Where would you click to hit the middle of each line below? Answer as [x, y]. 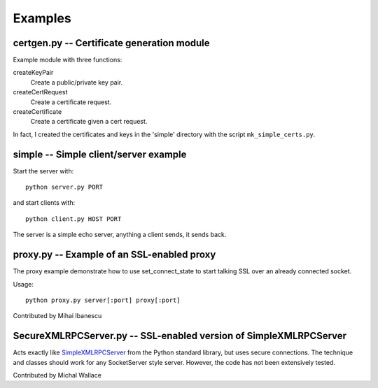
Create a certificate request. [71, 102]
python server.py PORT [64, 187]
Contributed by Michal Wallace [57, 375]
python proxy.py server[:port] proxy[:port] [103, 300]
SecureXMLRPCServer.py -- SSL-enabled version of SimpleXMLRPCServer [180, 336]
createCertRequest [40, 92]
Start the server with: [43, 171]
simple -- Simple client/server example [100, 154]
